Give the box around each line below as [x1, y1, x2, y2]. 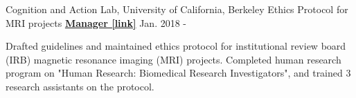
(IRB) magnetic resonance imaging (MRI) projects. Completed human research [6, 52, 341, 66]
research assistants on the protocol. [6, 79, 154, 93]
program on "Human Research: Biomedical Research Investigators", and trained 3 [6, 66, 351, 80]
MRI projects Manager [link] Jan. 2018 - [6, 15, 187, 30]
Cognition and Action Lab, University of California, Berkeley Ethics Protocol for [6, 2, 348, 16]
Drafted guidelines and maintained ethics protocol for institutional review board [6, 39, 346, 53]
